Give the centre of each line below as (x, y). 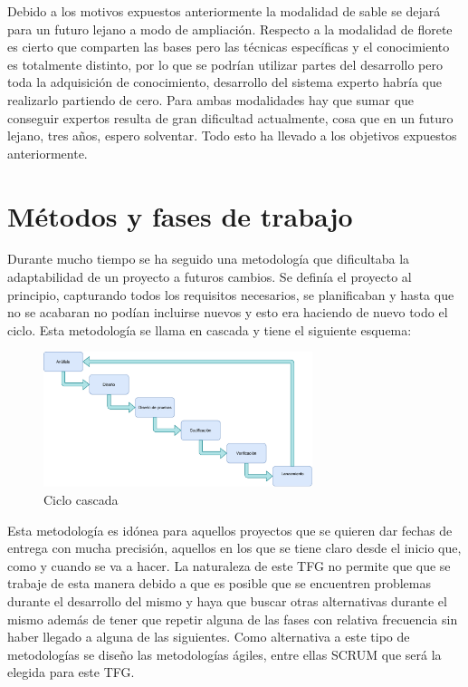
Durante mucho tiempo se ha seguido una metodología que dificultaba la (209, 259)
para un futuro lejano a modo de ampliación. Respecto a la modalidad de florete (230, 29)
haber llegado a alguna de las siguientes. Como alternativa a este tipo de (209, 637)
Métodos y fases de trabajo (180, 215)
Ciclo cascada (81, 499)
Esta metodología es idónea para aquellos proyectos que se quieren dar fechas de (230, 530)
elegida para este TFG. (71, 672)
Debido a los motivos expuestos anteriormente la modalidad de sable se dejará (224, 11)
